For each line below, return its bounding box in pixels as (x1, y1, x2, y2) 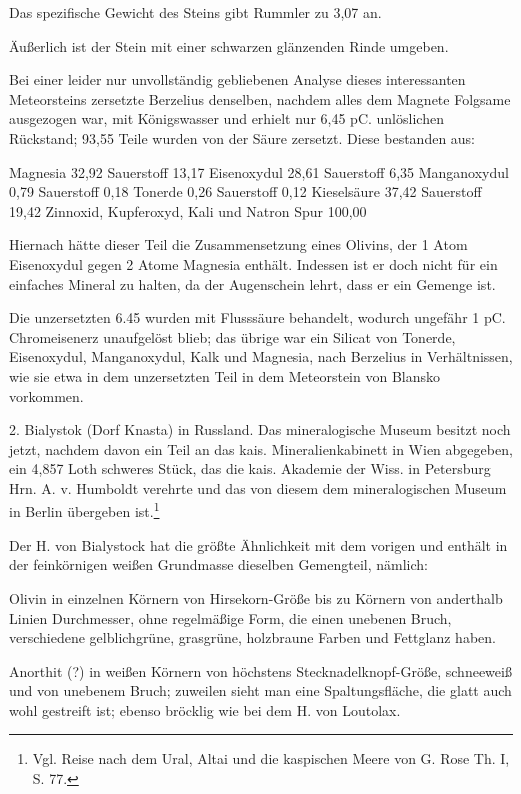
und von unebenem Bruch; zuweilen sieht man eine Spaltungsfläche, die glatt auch (9, 680, 512, 701)
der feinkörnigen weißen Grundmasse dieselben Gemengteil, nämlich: (9, 554, 428, 575)
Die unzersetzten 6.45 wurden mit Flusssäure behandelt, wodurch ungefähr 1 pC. (9, 307, 506, 328)
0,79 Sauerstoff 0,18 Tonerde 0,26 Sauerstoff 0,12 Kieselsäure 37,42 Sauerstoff (9, 181, 482, 202)
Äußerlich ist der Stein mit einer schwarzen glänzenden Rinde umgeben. (9, 35, 449, 56)
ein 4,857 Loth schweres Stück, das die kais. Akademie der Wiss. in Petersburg (9, 458, 491, 479)
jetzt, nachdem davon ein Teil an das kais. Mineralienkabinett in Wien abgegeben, (9, 438, 513, 459)
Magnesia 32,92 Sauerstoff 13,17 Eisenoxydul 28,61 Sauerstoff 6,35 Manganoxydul (9, 161, 509, 182)
